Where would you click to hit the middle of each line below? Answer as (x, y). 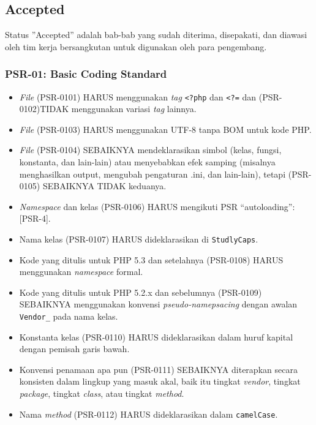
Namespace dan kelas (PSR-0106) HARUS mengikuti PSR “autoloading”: (157, 206)
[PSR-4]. (35, 218)
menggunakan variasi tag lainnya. (134, 109)
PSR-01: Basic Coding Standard (86, 74)
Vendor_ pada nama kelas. (69, 316)
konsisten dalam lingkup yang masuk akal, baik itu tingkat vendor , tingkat (160, 381)
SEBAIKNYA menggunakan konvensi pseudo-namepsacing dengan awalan (158, 304)
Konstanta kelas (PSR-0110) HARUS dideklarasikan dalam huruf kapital (156, 337)
